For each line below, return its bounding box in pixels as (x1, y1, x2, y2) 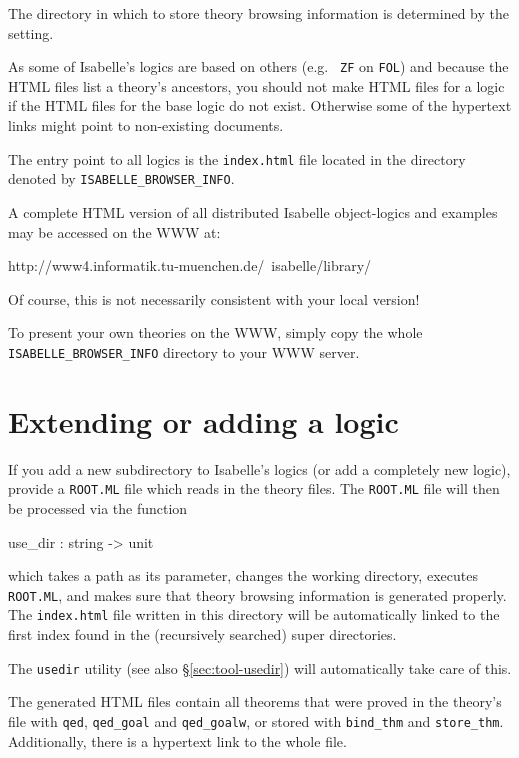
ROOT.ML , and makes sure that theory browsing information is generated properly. (8, 584, 507, 605)
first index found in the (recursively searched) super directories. (8, 624, 397, 645)
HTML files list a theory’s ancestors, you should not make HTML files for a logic (8, 75, 505, 96)
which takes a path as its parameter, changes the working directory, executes (8, 565, 478, 586)
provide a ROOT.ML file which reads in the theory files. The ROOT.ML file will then (8, 478, 500, 499)
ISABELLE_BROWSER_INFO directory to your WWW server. (8, 341, 360, 362)
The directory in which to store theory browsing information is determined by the (8, 3, 510, 23)
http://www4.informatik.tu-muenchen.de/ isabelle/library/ (8, 255, 372, 276)
